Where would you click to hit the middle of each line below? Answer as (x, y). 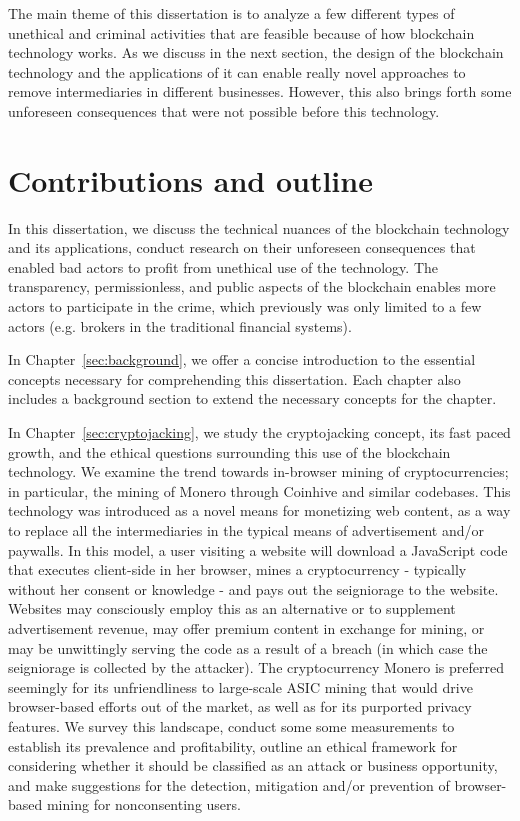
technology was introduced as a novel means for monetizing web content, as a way (259, 510)
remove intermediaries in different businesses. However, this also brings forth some (260, 91)
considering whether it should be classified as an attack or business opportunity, (253, 765)
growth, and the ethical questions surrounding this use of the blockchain (229, 451)
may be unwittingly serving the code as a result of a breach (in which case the (248, 647)
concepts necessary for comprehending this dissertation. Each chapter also (234, 378)
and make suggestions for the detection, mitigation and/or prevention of (229, 784)
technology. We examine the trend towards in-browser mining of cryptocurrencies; (258, 471)
